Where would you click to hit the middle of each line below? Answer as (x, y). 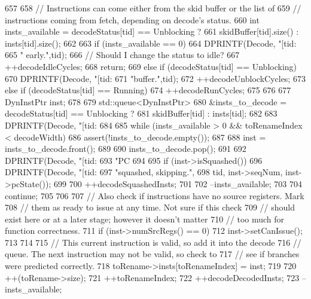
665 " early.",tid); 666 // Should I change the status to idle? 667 (122, 55)
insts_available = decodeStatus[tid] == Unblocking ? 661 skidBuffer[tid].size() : (152, 31)
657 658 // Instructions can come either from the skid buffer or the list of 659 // (153, 8)
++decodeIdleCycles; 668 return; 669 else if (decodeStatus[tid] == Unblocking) (151, 66)
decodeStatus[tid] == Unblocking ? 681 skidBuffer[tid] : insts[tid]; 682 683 (141, 113)
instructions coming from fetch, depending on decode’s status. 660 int (132, 19)
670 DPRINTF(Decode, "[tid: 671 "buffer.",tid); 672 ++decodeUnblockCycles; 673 (155, 78)
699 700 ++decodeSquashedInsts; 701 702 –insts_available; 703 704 (178, 183)
